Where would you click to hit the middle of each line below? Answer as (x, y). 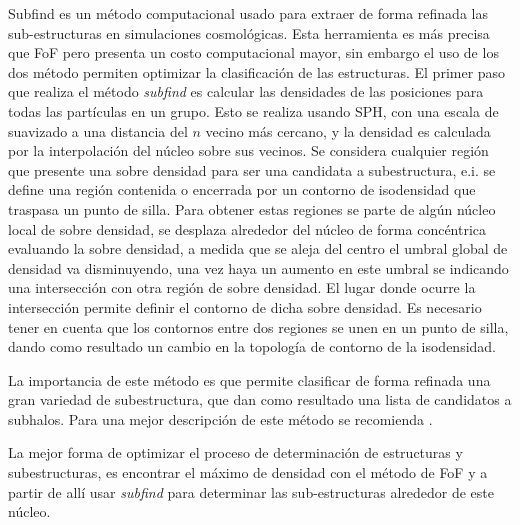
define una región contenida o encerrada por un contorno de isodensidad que (242, 189)
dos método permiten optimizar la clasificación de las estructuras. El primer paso (257, 71)
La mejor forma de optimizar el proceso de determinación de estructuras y (235, 452)
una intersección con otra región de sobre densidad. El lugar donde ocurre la (242, 287)
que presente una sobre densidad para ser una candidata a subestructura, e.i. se (252, 169)
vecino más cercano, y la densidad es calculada (348, 130)
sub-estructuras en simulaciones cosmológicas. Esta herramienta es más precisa (249, 32)
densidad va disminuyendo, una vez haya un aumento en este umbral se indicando (258, 267)
